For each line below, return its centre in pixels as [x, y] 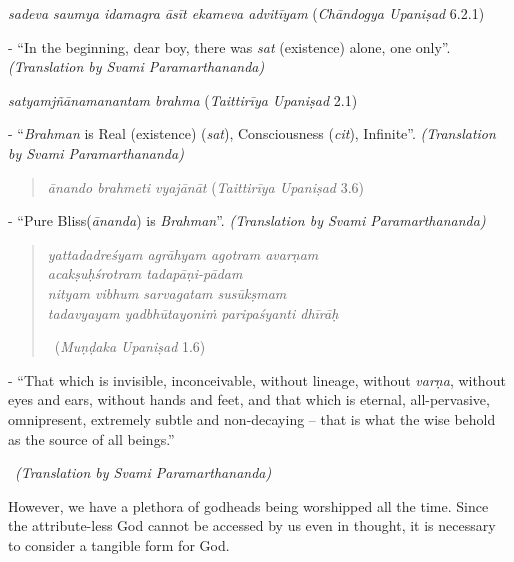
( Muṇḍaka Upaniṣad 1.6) [130, 346]
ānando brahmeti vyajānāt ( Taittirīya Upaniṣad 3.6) [205, 186]
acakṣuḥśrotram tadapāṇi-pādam [145, 273]
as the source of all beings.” [91, 438]
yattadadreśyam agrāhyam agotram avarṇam [183, 253]
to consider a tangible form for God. [119, 544]
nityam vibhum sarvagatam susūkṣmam [167, 292]
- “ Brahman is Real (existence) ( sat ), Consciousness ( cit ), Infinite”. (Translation [252, 133]
